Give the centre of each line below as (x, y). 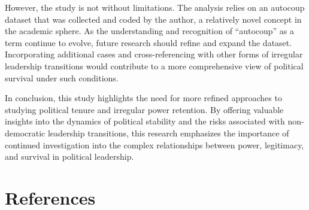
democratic (25, 133)
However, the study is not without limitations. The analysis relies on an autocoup (155, 7)
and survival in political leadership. (69, 156)
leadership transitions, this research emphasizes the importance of (168, 133)
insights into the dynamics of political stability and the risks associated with (145, 121)
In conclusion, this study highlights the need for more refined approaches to (143, 98)
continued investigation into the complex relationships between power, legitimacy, (154, 144)
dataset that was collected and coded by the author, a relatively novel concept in (153, 19)
